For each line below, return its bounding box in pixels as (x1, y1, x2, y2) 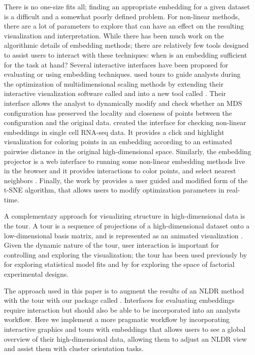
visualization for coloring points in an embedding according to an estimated (4, 136, 232, 147)
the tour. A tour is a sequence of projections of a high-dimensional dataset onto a (4, 221, 250, 231)
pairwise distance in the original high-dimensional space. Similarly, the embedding (4, 146, 252, 156)
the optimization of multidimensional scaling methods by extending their (4, 78, 223, 89)
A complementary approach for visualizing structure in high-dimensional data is (4, 211, 245, 221)
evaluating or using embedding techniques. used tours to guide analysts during (4, 69, 241, 79)
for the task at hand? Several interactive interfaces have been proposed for (4, 59, 228, 69)
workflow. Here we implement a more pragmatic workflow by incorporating (4, 314, 230, 324)
